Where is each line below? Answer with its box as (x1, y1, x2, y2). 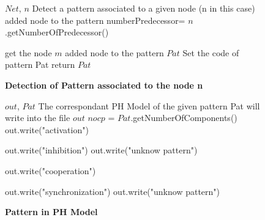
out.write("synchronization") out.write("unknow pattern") (5, 185, 220, 197)
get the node (5, 46, 52, 59)
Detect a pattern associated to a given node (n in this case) (32, 2, 255, 14)
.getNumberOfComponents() (130, 111, 237, 124)
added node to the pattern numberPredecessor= (5, 13, 185, 26)
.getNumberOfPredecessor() (5, 26, 109, 38)
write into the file (5, 111, 70, 124)
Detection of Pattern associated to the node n (5, 78, 203, 91)
